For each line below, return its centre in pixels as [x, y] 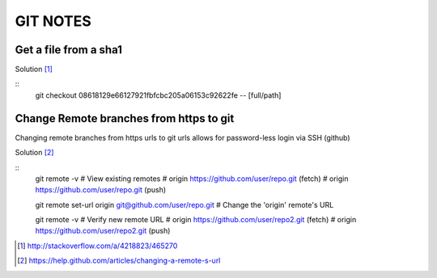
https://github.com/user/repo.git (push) [101, 190]
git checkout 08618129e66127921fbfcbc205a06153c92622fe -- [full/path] [158, 95]
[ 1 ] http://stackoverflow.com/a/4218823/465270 [98, 246]
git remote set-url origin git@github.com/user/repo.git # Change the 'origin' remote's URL [185, 204]
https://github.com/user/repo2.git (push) [103, 231]
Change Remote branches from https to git [125, 118]
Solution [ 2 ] [34, 153]
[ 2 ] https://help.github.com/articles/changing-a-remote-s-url [119, 261]
